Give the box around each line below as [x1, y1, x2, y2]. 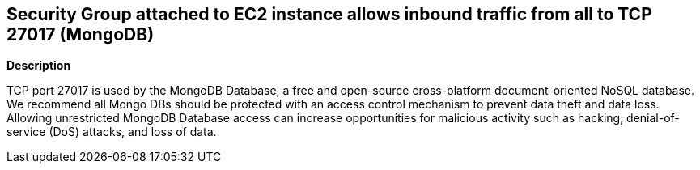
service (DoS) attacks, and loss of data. [6, 125, 217, 139]
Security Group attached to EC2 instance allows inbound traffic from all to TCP [6, 4, 652, 24]
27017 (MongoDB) [6, 24, 155, 45]
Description [6, 58, 71, 73]
